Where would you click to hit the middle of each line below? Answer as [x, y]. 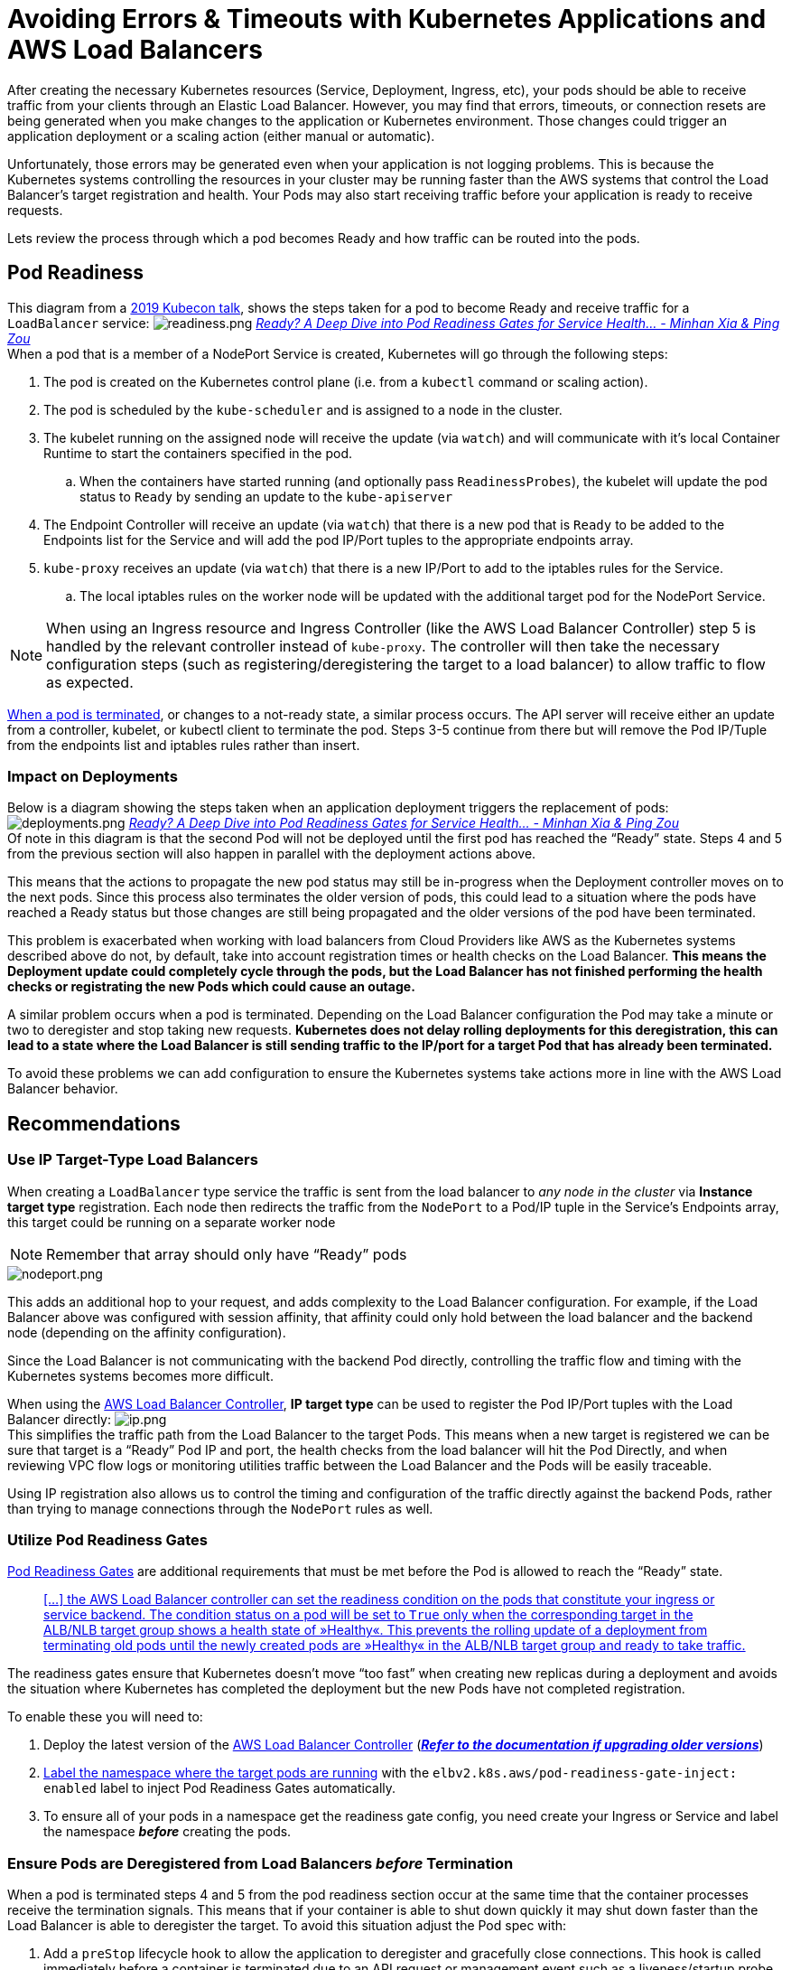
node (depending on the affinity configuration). [147, 1332]
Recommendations [94, 1123]
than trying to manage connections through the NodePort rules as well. [220, 1508]
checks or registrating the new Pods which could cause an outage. [211, 987]
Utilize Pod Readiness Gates [107, 1539]
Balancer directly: [60, 1419]
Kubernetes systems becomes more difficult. [140, 1375]
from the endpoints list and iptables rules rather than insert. [184, 745]
